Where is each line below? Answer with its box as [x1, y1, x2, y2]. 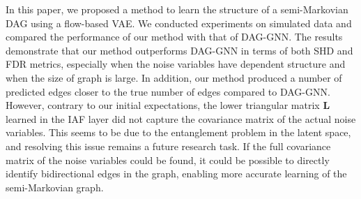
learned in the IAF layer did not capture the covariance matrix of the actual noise [6, 111, 356, 126]
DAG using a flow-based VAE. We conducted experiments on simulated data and [6, 15, 352, 30]
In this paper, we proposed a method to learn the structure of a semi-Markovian [6, 2, 348, 16]
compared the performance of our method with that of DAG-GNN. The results [6, 29, 343, 44]
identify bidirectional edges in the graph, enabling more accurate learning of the [6, 166, 347, 181]
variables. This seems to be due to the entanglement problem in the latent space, [6, 125, 351, 140]
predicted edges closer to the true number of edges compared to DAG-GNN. [6, 84, 330, 98]
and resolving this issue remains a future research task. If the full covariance [6, 138, 331, 153]
